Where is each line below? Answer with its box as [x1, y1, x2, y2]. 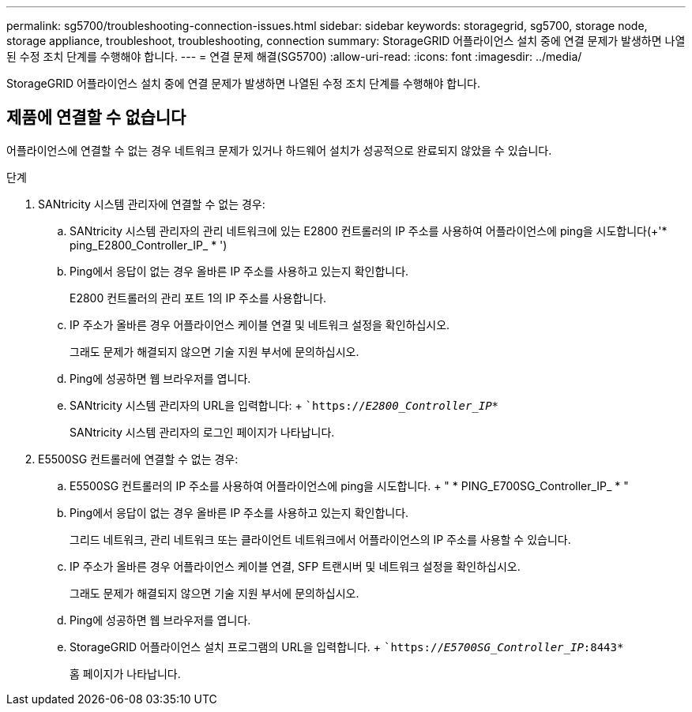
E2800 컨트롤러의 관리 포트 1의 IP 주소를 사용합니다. [70, 290, 327, 305]
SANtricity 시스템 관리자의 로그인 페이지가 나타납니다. [70, 425, 335, 439]
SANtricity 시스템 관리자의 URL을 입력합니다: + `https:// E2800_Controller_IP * [70, 398, 499, 412]
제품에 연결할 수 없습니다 [6, 107, 186, 128]
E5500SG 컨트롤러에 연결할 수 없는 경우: [38, 452, 239, 466]
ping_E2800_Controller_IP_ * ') [70, 238, 228, 252]
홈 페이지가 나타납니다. [70, 666, 181, 680]
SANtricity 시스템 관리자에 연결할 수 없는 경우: [38, 197, 265, 211]
